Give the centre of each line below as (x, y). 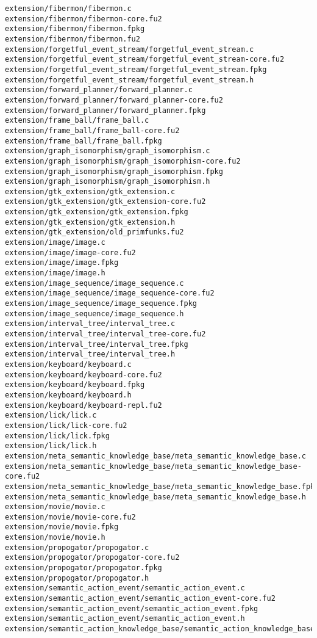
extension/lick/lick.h (51, 446)
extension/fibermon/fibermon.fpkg (75, 29)
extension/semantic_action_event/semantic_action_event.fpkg (132, 608)
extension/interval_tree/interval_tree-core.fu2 (105, 334)
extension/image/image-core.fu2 (70, 252)
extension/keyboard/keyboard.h (68, 395)
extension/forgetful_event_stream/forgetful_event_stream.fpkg (136, 69)
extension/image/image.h (55, 273)
